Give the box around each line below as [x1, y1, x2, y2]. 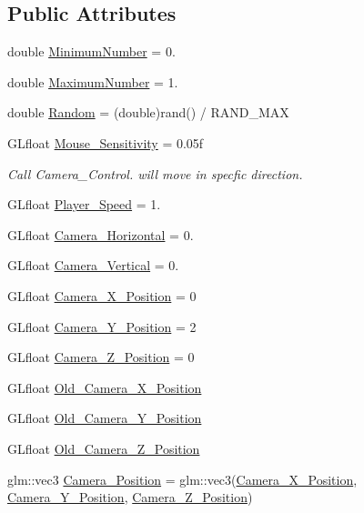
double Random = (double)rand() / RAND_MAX [7, 103, 289, 122]
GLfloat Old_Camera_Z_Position [7, 438, 200, 458]
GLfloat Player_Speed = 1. [7, 195, 161, 214]
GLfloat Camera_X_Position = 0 [7, 286, 197, 305]
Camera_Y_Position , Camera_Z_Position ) [7, 488, 253, 507]
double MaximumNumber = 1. [7, 72, 178, 91]
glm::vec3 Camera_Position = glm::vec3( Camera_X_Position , [7, 469, 358, 488]
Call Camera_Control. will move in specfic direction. [7, 164, 303, 183]
